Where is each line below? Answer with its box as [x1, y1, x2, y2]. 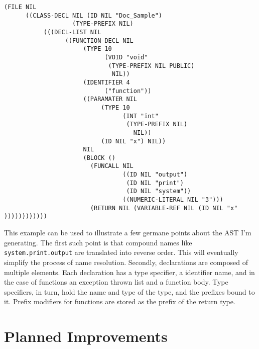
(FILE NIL [4, 4, 37, 11]
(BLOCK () [83, 154, 115, 161]
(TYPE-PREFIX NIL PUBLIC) [108, 62, 195, 69]
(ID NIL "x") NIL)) [101, 137, 166, 145]
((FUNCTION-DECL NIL [65, 37, 134, 44]
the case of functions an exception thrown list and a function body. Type [4, 277, 228, 287]
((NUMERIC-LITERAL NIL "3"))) [122, 196, 223, 204]
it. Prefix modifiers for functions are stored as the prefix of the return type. [4, 296, 235, 307]
